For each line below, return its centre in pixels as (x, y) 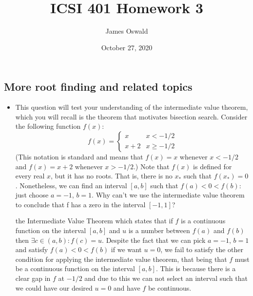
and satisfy (32, 249)
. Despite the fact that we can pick (154, 240)
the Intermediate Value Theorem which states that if (94, 221)
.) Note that (151, 166)
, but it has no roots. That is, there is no (112, 176)
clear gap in (33, 278)
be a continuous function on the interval (75, 268)
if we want (126, 249)
